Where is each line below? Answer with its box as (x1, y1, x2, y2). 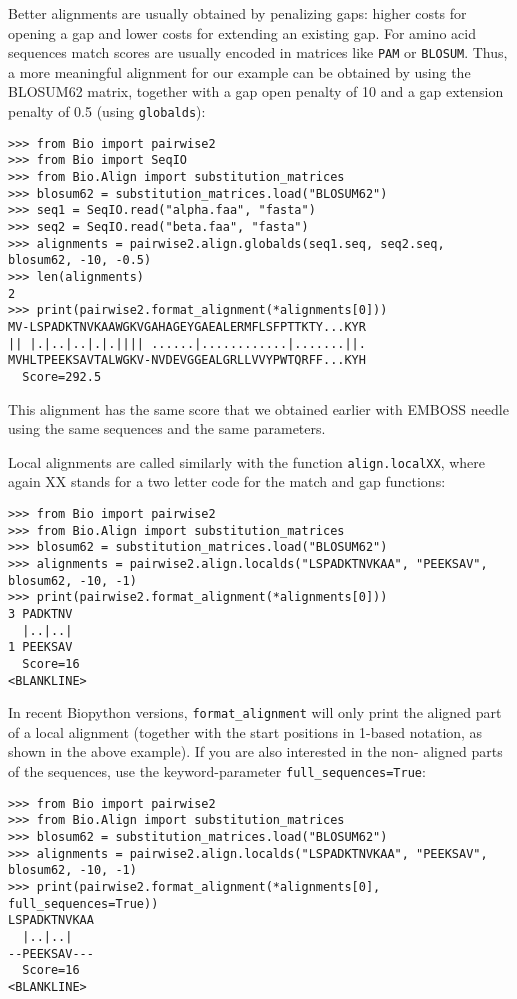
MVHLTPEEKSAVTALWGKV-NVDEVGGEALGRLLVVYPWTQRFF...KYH (8, 353, 366, 368)
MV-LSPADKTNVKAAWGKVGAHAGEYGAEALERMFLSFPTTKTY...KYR (8, 319, 366, 334)
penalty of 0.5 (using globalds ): (8, 101, 206, 122)
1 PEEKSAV (8, 640, 73, 655)
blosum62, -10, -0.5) (8, 253, 152, 268)
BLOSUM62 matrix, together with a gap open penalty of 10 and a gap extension (8, 81, 504, 102)
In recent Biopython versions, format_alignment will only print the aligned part (8, 702, 502, 723)
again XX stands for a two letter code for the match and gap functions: (8, 471, 446, 492)
